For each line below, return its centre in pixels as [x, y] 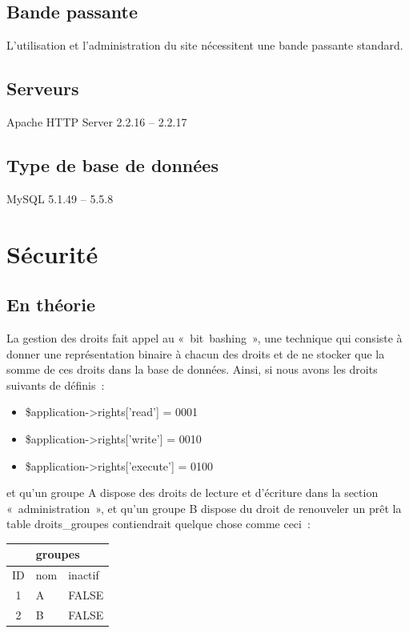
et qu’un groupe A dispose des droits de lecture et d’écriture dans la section [192, 493]
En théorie [51, 304]
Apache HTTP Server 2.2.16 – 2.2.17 [97, 122]
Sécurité [52, 253]
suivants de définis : [56, 385]
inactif [84, 575]
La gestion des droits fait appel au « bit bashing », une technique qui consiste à [204, 337]
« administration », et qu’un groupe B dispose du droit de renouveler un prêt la [204, 508]
